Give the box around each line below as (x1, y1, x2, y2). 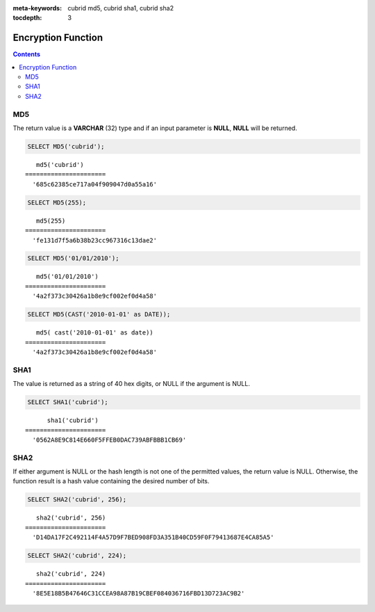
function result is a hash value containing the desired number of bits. (12, 477, 210, 485)
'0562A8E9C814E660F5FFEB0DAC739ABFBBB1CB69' (32, 435, 187, 444)
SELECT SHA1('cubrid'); (27, 398, 109, 406)
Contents (12, 50, 41, 58)
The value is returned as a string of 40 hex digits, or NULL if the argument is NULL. (12, 380, 250, 388)
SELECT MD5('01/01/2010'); (27, 255, 119, 262)
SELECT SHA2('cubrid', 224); (27, 551, 127, 560)
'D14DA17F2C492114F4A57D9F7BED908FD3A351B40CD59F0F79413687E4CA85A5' (32, 533, 274, 542)
